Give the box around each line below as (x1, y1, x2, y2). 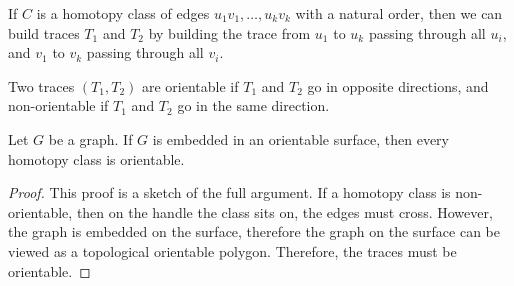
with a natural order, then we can (295, 3, 503, 23)
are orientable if (141, 75, 239, 96)
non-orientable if (8, 95, 109, 116)
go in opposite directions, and (307, 75, 489, 96)
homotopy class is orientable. (8, 148, 185, 169)
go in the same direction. (177, 95, 330, 116)
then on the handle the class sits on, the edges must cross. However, (76, 201, 493, 222)
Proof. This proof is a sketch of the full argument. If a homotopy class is (8, 182, 451, 203)
